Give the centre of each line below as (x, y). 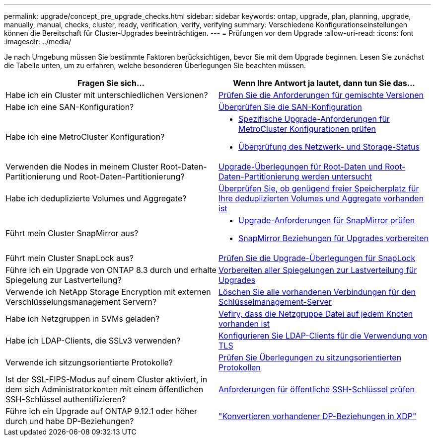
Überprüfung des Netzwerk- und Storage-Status (329, 147)
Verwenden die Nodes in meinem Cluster (82, 167)
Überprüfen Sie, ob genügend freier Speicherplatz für (319, 188)
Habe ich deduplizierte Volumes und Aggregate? (96, 198)
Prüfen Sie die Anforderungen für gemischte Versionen (321, 95)
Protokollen (240, 367)
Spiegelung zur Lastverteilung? (64, 280)
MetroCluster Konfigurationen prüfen (307, 129)
